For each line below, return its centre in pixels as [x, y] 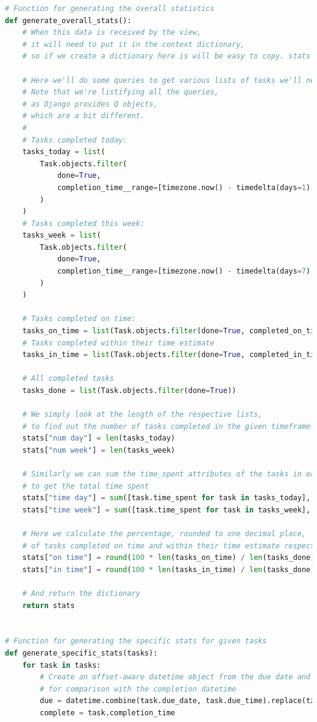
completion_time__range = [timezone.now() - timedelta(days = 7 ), [186, 271]
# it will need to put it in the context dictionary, [134, 44]
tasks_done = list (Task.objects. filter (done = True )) [129, 391]
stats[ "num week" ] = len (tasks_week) [99, 450]
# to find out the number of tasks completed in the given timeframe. [169, 426]
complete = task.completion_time [108, 713]
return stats [48, 605]
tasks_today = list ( [64, 152]
